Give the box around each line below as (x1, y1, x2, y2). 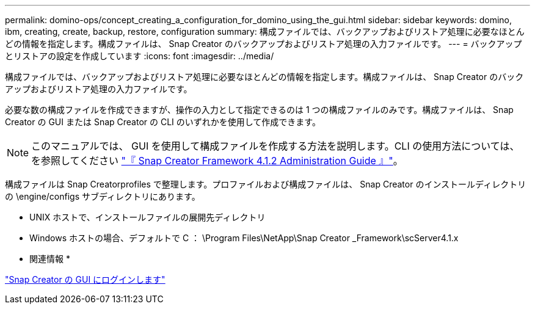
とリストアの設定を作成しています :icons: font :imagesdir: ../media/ (5, 51, 274, 61)
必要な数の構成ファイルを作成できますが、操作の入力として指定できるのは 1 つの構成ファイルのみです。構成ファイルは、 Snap (5, 104, 514, 115)
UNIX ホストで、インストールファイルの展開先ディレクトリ (29, 212, 266, 222)
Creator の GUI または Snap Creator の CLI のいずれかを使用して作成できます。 (5, 117, 321, 127)
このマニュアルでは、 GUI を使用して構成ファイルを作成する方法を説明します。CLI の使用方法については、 (31, 140, 520, 152)
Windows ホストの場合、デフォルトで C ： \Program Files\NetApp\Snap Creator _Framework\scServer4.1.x (29, 233, 459, 243)
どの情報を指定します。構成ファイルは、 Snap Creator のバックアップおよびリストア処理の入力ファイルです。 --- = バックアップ (5, 38, 522, 49)
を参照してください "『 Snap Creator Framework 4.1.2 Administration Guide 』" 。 (31, 154, 403, 167)
